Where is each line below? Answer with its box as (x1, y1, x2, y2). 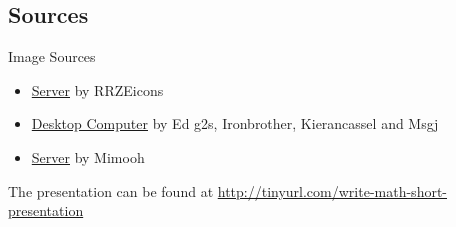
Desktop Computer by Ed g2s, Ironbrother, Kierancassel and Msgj (31, 113, 439, 134)
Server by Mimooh (31, 146, 145, 167)
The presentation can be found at (8, 180, 214, 201)
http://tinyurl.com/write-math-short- (217, 180, 448, 201)
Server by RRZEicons (31, 79, 164, 100)
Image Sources (8, 46, 96, 67)
